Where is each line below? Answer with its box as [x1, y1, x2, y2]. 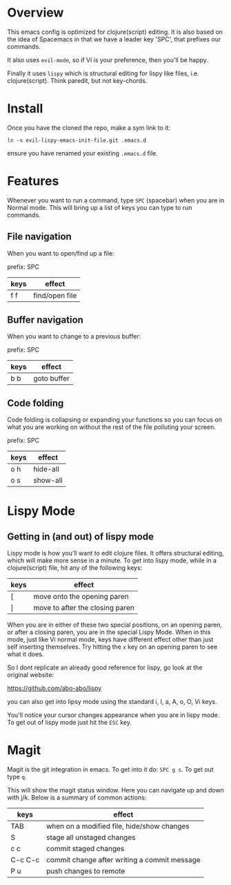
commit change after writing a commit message [46, 855, 201, 865]
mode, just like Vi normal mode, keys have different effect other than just [7, 636, 214, 644]
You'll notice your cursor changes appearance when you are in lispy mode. [7, 711, 220, 719]
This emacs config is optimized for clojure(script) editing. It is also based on [7, 28, 223, 36]
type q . [7, 772, 27, 781]
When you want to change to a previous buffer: [7, 332, 141, 341]
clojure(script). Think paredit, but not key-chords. [7, 76, 148, 84]
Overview [7, 5, 64, 21]
